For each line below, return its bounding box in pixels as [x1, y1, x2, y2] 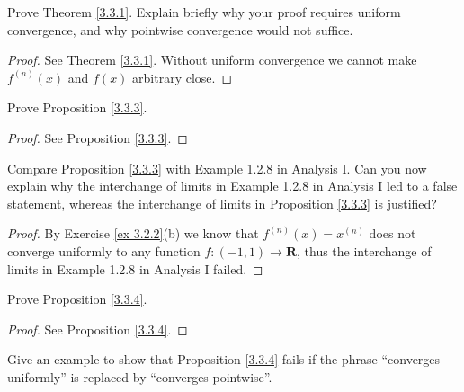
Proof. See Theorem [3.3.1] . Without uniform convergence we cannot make [7, 50, 417, 69]
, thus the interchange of [296, 241, 432, 260]
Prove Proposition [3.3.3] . [7, 98, 147, 117]
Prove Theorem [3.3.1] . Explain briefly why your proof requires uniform [7, 3, 401, 21]
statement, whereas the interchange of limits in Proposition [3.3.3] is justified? [7, 193, 437, 212]
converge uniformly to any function [7, 241, 201, 260]
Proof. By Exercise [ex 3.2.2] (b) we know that [7, 224, 259, 243]
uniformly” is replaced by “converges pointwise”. [7, 367, 272, 386]
